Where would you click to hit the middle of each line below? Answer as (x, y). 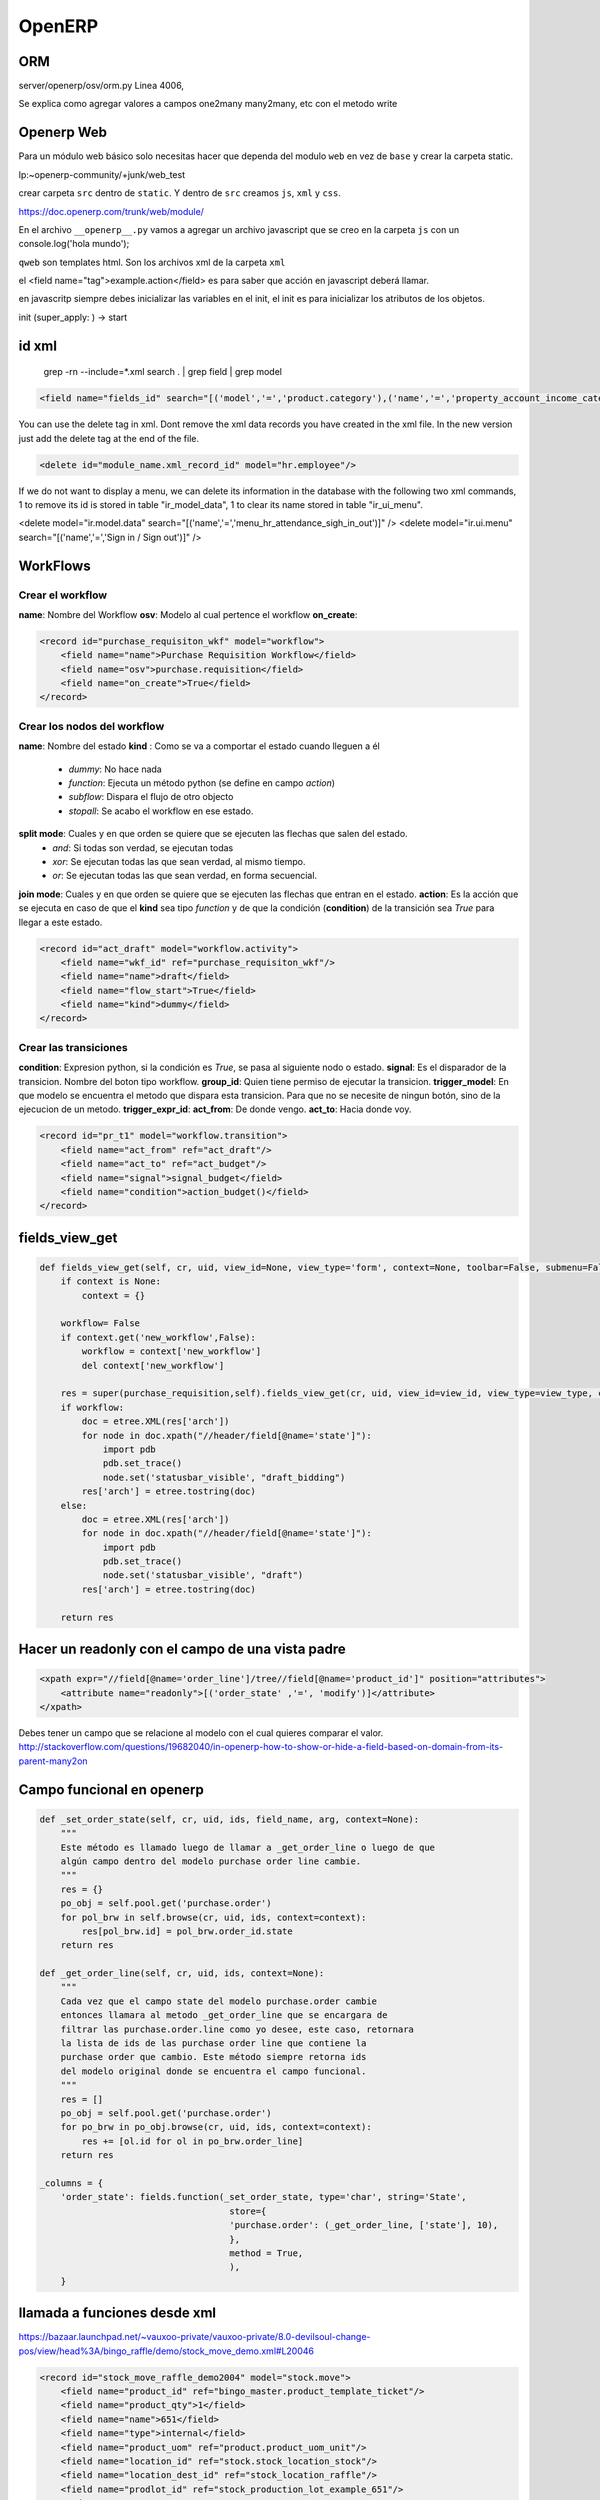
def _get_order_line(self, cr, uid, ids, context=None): (182, 1973)
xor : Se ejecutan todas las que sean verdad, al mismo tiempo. (179, 861)
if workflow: (92, 1407)
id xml (37, 345)
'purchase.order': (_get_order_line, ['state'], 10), (364, 2225)
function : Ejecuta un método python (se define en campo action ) (201, 783)
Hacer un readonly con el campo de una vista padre (182, 1649)
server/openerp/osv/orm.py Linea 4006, (101, 86)
